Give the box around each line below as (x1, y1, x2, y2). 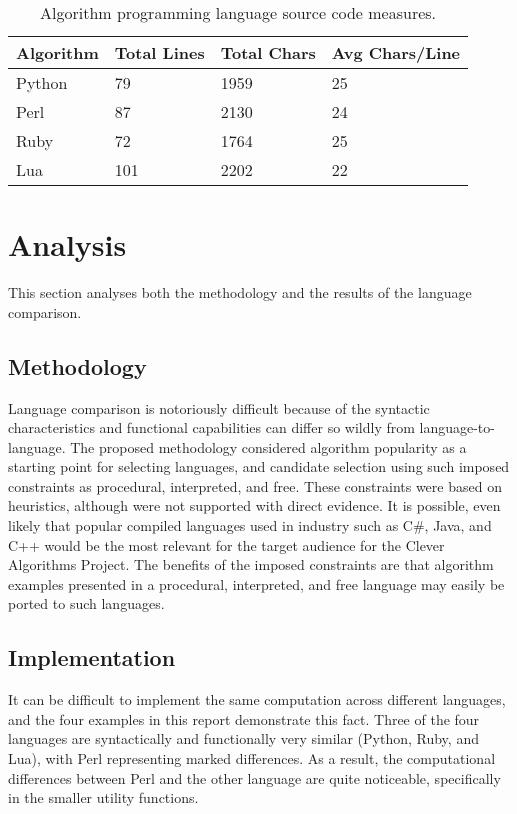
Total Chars (220, 41, 316, 64)
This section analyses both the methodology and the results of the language (8, 282, 472, 303)
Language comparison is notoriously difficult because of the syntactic (8, 397, 430, 418)
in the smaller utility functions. (8, 787, 199, 808)
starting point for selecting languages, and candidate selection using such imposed (8, 456, 510, 477)
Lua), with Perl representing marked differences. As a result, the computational (8, 748, 496, 769)
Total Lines (114, 41, 205, 64)
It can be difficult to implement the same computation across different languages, (8, 689, 506, 710)
